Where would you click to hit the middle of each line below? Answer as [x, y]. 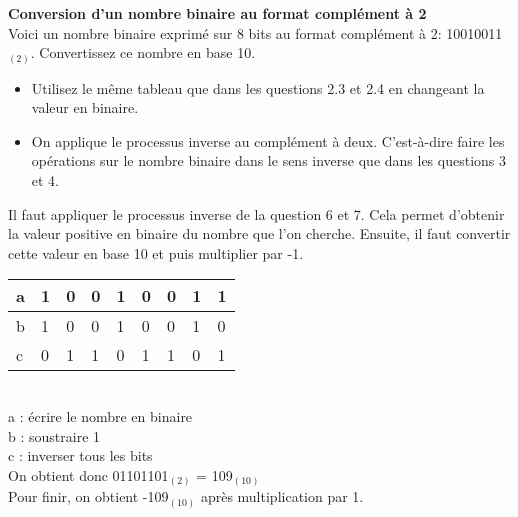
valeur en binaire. [85, 107]
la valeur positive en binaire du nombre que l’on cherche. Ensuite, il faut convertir [259, 233]
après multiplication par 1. [282, 496]
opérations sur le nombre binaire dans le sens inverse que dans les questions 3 [269, 160]
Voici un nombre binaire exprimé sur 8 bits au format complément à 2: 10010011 [255, 32]
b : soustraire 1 [54, 435]
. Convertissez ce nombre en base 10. [143, 52]
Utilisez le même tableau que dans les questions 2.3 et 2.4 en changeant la [258, 87]
